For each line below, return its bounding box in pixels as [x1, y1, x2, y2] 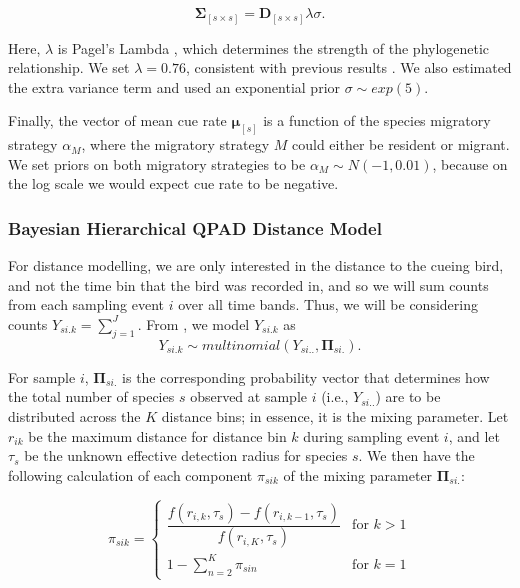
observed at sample [190, 386, 307, 407]
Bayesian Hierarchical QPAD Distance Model [8, 215, 382, 240]
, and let [448, 425, 501, 446]
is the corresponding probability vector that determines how [122, 366, 490, 387]
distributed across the [8, 405, 141, 426]
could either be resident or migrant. [292, 134, 510, 155]
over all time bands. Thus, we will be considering [178, 294, 478, 315]
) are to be [375, 386, 441, 407]
